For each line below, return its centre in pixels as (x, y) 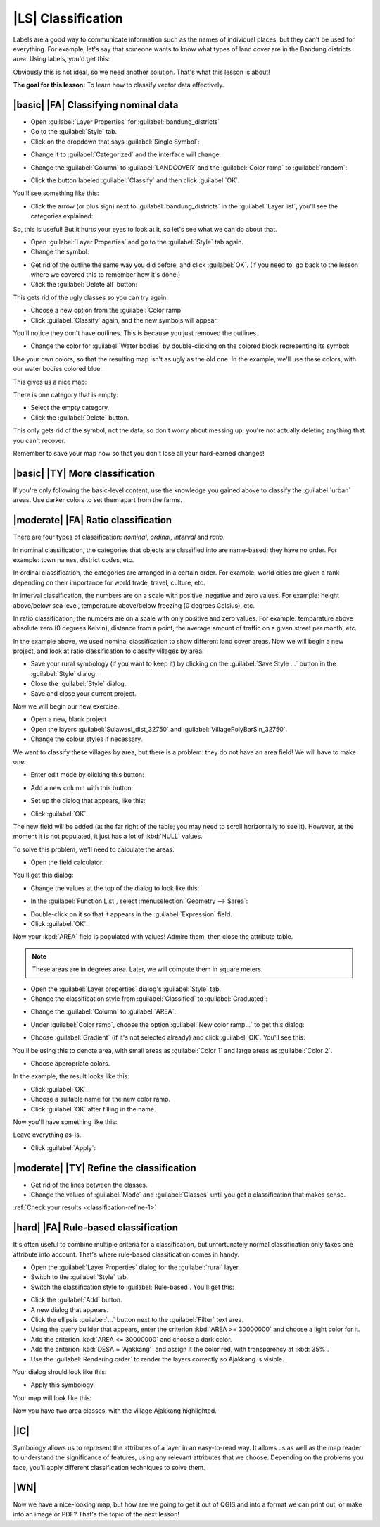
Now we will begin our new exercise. (66, 706)
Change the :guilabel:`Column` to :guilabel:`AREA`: (103, 1011)
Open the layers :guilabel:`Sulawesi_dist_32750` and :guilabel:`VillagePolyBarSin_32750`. (159, 729)
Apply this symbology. (63, 1385)
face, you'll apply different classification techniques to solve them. (109, 1467)
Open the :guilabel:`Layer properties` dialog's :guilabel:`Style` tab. (126, 989)
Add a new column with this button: (82, 787)
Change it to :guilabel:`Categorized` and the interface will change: (126, 154)
